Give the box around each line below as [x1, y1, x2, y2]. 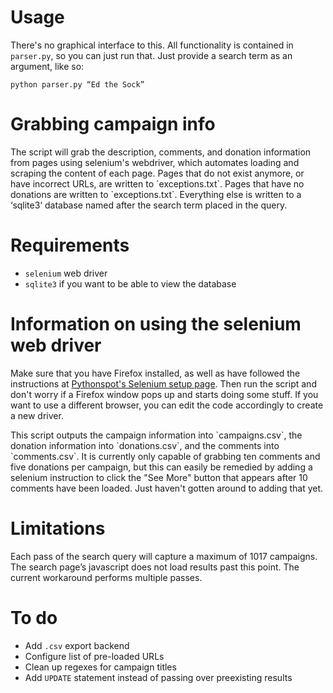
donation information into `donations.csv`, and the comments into [10, 439, 280, 451]
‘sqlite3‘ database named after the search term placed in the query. [10, 199, 288, 211]
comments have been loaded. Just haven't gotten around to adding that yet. [10, 482, 324, 494]
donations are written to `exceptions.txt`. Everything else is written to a [10, 188, 302, 200]
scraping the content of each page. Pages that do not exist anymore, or [10, 167, 305, 179]
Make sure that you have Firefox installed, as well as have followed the [10, 367, 301, 379]
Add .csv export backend [24, 639, 130, 651]
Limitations [10, 517, 106, 540]
